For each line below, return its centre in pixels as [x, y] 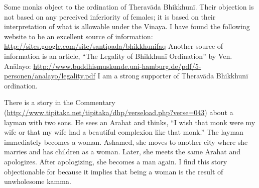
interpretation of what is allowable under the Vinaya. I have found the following [127, 26]
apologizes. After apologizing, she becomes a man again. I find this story [116, 161]
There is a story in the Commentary [60, 102]
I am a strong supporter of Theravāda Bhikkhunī [173, 76]
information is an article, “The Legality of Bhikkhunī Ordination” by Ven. [118, 56]
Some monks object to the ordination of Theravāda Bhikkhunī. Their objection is [129, 7]
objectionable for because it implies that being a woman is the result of [114, 171]
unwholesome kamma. [38, 181]
